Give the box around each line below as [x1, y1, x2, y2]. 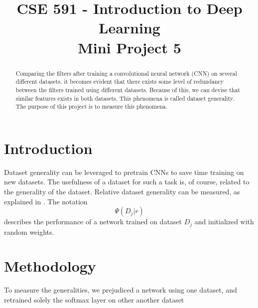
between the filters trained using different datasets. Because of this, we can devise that [15, 85, 240, 94]
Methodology [4, 256, 96, 276]
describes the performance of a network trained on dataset [4, 216, 182, 227]
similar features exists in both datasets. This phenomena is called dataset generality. [15, 94, 235, 102]
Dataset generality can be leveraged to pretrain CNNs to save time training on [4, 166, 244, 177]
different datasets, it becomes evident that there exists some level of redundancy [15, 77, 224, 86]
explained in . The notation [4, 196, 88, 206]
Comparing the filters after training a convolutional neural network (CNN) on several [15, 69, 237, 77]
